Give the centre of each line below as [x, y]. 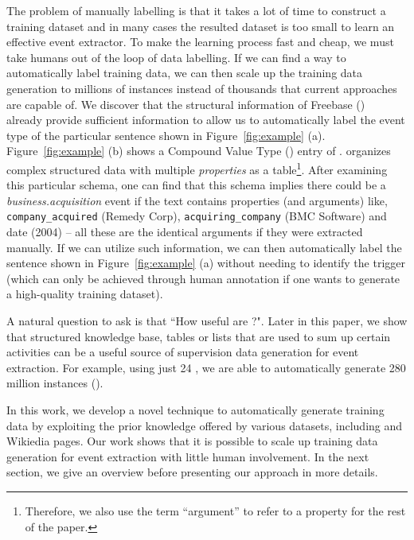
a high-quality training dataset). [85, 294]
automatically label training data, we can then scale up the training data [185, 73]
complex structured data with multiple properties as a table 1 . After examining [197, 168]
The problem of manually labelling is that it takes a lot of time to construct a [196, 10]
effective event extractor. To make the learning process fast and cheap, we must [200, 42]
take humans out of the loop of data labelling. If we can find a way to [176, 57]
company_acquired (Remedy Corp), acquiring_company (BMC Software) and [197, 216]
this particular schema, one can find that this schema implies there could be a [196, 185]
